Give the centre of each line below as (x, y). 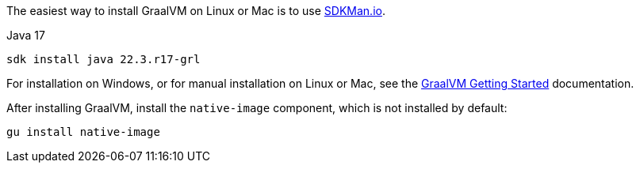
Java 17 (26, 35)
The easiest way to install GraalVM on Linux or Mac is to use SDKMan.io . (196, 11)
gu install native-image (83, 132)
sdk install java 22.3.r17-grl (103, 59)
